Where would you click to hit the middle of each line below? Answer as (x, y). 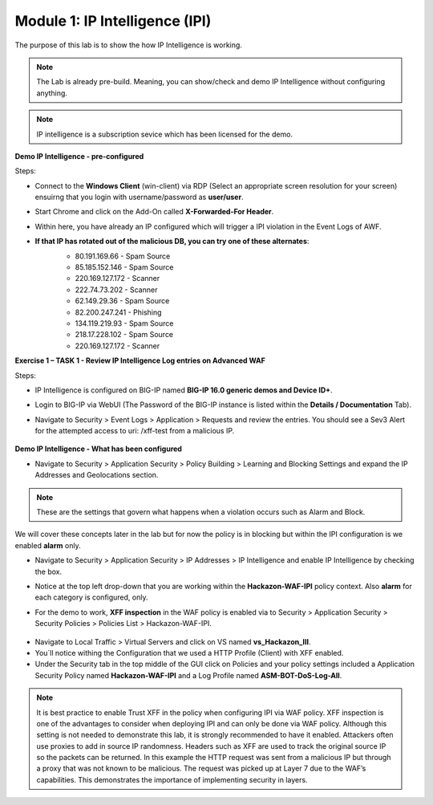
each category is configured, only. (91, 597)
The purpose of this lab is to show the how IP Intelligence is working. (128, 45)
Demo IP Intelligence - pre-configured (79, 156)
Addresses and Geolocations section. (97, 475)
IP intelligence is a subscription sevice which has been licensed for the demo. (164, 134)
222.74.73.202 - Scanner (116, 290)
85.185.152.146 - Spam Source (124, 267)
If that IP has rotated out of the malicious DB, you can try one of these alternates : (172, 242)
